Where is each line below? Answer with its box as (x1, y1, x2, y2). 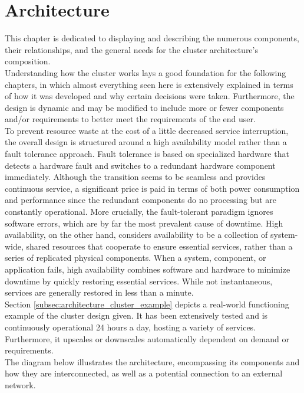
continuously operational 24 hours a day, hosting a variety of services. (5, 320, 256, 333)
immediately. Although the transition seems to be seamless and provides (5, 171, 266, 183)
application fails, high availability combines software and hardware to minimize (5, 263, 290, 275)
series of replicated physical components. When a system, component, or (5, 251, 266, 264)
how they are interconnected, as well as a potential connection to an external (5, 367, 283, 379)
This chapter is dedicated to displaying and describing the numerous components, (5, 32, 299, 44)
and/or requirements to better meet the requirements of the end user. (5, 113, 256, 125)
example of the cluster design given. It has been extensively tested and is (5, 309, 268, 322)
